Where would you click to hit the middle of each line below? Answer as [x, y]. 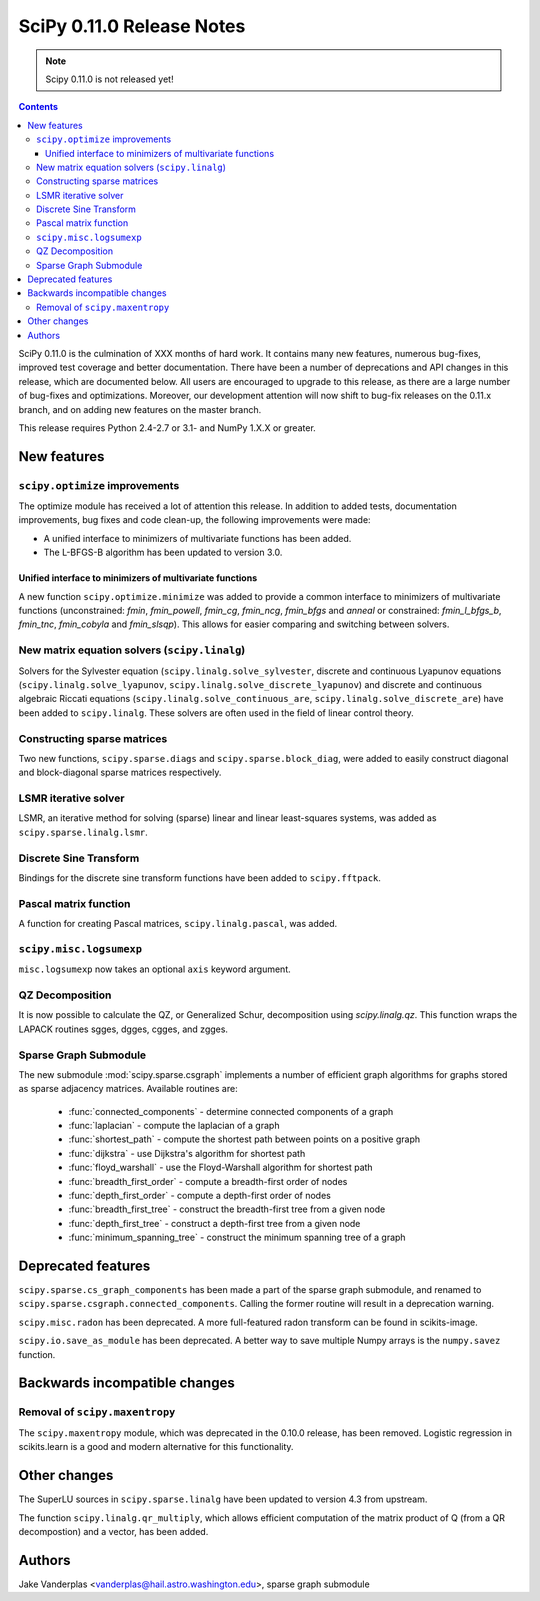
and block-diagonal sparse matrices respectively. [120, 772]
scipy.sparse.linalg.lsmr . [83, 832]
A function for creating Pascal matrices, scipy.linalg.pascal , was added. [178, 924]
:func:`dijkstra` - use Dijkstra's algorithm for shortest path [187, 1153]
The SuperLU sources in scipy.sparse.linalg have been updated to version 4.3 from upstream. [223, 1499]
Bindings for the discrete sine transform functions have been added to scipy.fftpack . [200, 877]
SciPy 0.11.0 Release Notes [132, 26]
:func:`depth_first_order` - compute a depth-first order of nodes [200, 1196]
